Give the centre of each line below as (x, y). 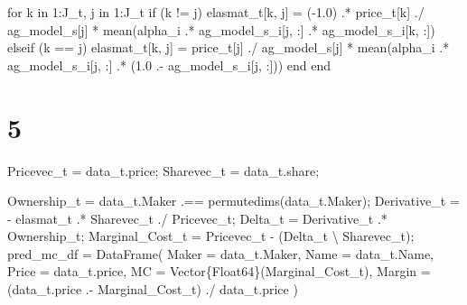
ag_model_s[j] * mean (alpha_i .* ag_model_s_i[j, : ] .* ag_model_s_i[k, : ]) (221, 29)
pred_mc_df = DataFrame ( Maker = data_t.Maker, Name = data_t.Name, (220, 253)
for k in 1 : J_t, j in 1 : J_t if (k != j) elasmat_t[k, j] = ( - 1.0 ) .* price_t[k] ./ (216, 12)
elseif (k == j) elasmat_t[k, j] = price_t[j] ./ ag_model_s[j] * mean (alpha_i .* (229, 47)
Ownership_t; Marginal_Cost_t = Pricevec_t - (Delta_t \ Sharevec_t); (211, 236)
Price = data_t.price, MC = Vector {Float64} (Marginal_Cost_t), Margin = (219, 271)
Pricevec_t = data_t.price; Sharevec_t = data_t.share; (163, 170)
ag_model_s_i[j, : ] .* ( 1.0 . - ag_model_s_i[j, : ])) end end (169, 65)
